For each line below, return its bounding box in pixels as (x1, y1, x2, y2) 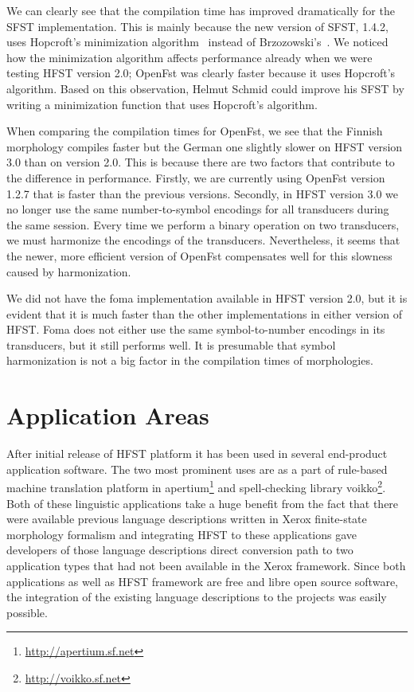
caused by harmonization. (6, 263, 131, 280)
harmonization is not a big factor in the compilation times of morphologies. (6, 352, 373, 369)
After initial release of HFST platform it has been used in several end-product (6, 445, 388, 462)
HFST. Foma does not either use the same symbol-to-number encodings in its (6, 321, 385, 338)
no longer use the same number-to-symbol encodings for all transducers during (6, 201, 389, 217)
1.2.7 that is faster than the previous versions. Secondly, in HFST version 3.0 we (6, 185, 398, 201)
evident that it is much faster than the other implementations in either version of (6, 305, 403, 322)
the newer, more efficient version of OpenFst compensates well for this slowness (6, 247, 393, 264)
